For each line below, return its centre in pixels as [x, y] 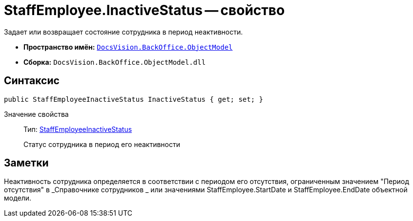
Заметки [26, 163]
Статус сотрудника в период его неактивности [102, 144]
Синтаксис [32, 81]
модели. [18, 198]
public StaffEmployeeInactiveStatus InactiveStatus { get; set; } [134, 99]
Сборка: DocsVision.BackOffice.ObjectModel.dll [115, 62]
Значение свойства [36, 114]
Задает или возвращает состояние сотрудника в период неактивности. [124, 32]
